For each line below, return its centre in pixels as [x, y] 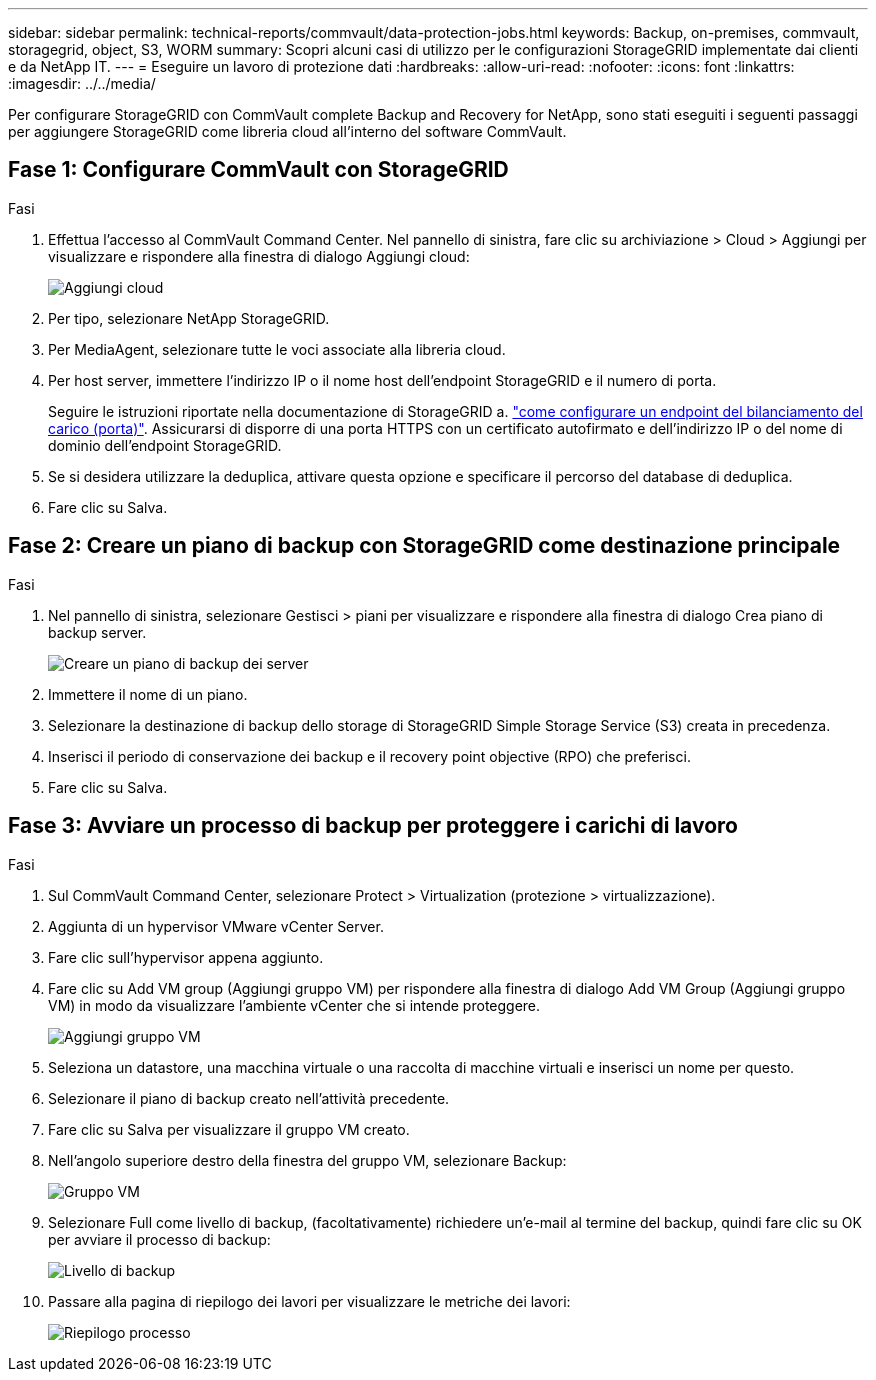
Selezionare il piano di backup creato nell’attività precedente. [249, 1098]
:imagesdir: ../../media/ [82, 83]
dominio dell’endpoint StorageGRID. [165, 445]
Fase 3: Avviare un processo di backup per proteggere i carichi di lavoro [373, 826]
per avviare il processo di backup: [159, 1239]
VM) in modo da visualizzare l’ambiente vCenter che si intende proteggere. [294, 1005]
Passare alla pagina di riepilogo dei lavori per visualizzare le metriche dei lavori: [309, 1301]
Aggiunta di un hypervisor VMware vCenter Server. [216, 926]
